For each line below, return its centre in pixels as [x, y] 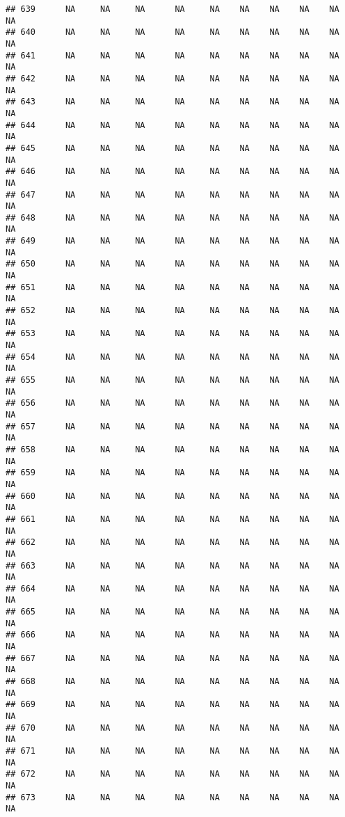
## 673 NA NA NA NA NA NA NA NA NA [172, 797]
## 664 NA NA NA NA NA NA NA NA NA [172, 588]
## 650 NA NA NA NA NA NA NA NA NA [172, 264]
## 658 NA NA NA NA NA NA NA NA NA [172, 449]
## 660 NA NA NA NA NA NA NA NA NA [172, 496]
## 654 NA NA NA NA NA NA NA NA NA [172, 357]
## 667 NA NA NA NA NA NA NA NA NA [172, 658]
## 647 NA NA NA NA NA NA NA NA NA [172, 195]
